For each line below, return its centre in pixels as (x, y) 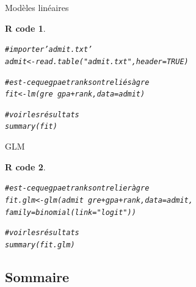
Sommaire (37, 276)
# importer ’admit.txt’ (49, 50)
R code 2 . (25, 166)
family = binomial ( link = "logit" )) (71, 212)
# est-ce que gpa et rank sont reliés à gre (77, 82)
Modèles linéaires (37, 7)
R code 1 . (25, 28)
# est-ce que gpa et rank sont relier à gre (77, 188)
